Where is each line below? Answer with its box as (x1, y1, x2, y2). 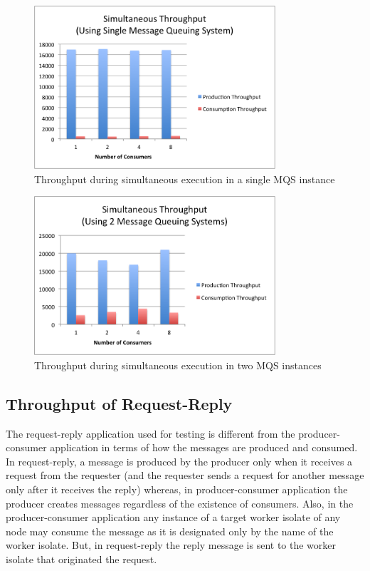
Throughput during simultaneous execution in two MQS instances (34, 357, 322, 372)
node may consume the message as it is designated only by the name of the (6, 523, 334, 538)
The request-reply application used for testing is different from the (6, 426, 295, 441)
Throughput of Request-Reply (6, 392, 233, 414)
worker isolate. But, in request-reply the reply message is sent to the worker (6, 537, 337, 552)
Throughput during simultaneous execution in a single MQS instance (34, 171, 335, 186)
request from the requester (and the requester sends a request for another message (6, 468, 364, 483)
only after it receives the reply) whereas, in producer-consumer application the (6, 481, 348, 496)
